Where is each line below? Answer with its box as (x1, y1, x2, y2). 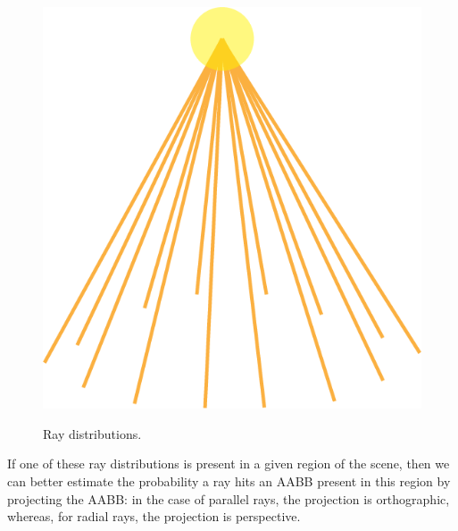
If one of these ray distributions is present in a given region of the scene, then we (7, 454, 450, 473)
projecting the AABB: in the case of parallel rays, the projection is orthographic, (7, 489, 450, 508)
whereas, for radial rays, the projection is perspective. (7, 507, 301, 526)
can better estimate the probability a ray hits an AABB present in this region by (7, 471, 451, 490)
